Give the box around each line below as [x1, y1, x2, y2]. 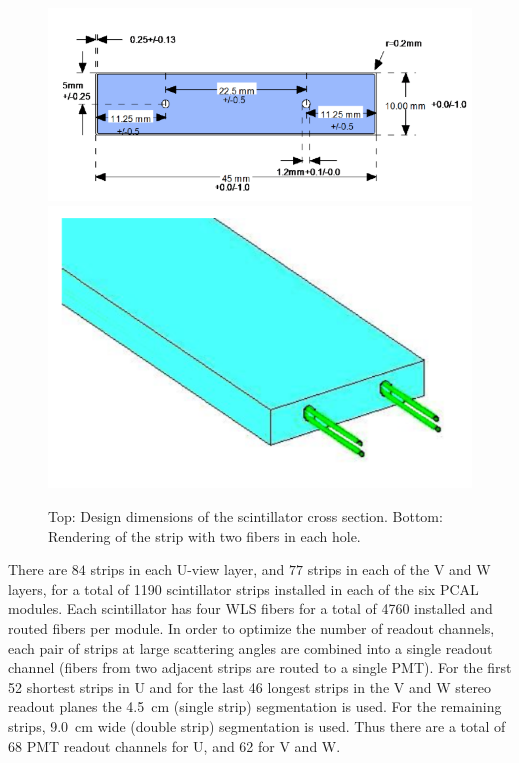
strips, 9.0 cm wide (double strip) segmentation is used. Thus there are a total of [8, 715, 506, 736]
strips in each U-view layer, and [90, 559, 285, 580]
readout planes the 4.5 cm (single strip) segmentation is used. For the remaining [8, 696, 502, 717]
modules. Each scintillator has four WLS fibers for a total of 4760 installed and [8, 598, 493, 619]
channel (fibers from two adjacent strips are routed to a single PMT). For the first [8, 657, 512, 678]
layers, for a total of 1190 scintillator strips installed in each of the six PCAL [8, 578, 479, 599]
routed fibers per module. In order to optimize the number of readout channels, [8, 618, 495, 638]
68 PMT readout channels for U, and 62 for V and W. [8, 735, 341, 756]
